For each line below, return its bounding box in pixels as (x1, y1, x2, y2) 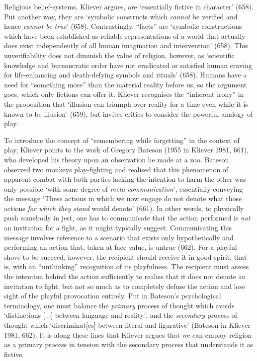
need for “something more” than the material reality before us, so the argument (4, 79, 247, 89)
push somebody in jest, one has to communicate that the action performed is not (4, 213, 251, 223)
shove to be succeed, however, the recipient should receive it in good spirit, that (4, 251, 247, 262)
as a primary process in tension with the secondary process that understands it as (4, 339, 254, 350)
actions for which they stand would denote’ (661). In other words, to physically (4, 203, 244, 213)
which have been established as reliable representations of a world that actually (4, 30, 246, 41)
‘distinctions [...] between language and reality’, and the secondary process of (4, 310, 238, 320)
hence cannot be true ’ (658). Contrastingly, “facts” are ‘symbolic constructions (4, 21, 242, 31)
